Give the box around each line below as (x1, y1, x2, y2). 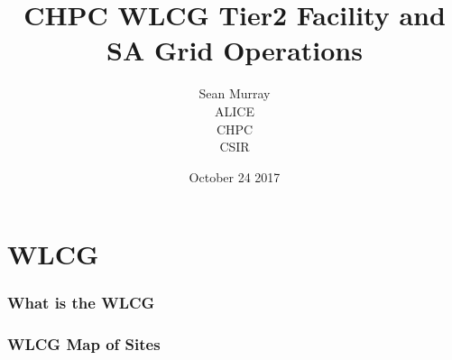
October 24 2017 (189, 167, 281, 186)
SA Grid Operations (106, 32, 363, 69)
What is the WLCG (7, 291, 155, 314)
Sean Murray (198, 84, 271, 103)
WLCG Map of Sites (7, 333, 161, 355)
